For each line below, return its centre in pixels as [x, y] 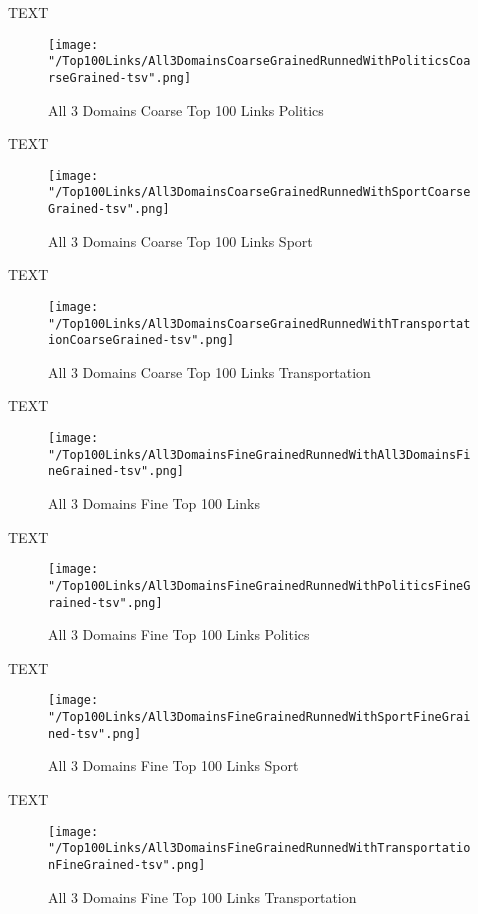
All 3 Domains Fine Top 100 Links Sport [173, 765]
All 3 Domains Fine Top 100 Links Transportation [202, 896]
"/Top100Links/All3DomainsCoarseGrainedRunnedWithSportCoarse [259, 192]
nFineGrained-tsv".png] [127, 864]
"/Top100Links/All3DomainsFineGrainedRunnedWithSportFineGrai [259, 717]
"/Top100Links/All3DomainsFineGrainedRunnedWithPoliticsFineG [259, 585]
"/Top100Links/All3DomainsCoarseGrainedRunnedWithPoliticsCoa [259, 61]
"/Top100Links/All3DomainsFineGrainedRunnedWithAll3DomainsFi [259, 454]
